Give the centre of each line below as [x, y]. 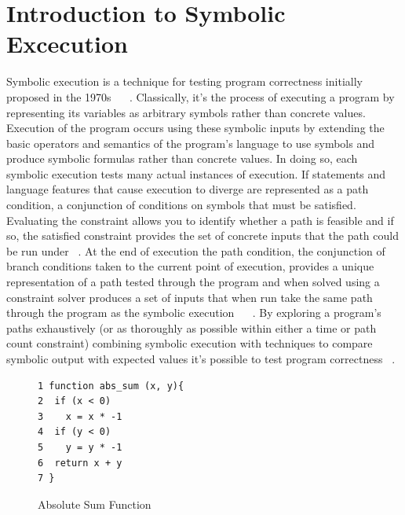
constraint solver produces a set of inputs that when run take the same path [190, 297]
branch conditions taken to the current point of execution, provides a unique [190, 266]
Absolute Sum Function [95, 504]
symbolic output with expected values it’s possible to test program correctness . [201, 359]
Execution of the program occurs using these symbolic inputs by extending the [195, 128]
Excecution [67, 44]
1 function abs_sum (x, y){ [111, 386]
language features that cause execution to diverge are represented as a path [188, 189]
